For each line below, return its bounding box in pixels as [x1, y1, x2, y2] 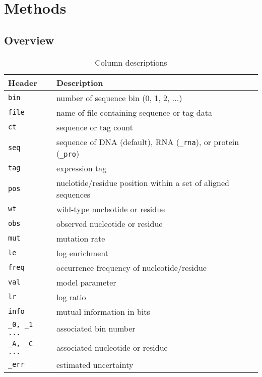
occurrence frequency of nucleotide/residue [56, 261, 207, 273]
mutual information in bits [56, 305, 150, 317]
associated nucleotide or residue [56, 342, 168, 354]
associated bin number [56, 322, 136, 335]
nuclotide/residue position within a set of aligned [56, 176, 229, 188]
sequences [56, 188, 91, 200]
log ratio [56, 291, 86, 303]
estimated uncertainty [56, 358, 134, 370]
